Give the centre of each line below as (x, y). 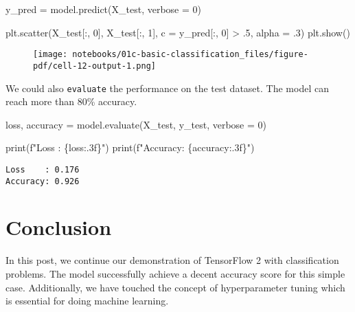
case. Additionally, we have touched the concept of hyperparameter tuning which (175, 287)
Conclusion (59, 227)
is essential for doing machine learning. (87, 301)
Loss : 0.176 (43, 169)
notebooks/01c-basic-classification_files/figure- (190, 55)
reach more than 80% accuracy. (71, 101)
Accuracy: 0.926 (43, 181)
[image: (50, 55)
